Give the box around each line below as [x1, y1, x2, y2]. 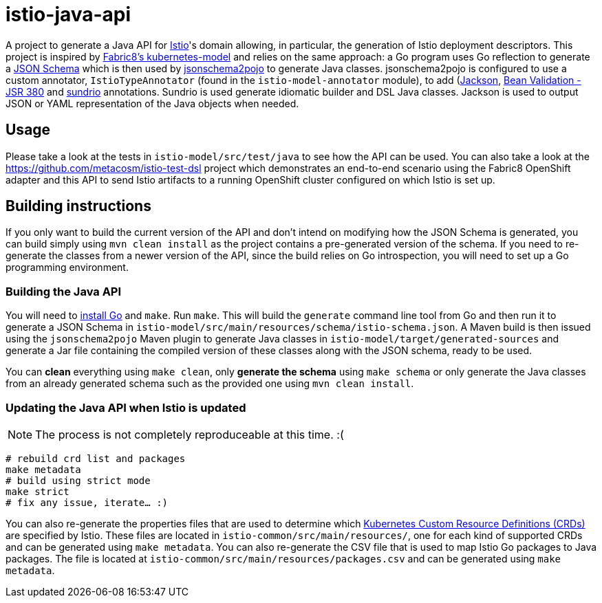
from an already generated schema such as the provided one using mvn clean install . [6, 377, 414, 390]
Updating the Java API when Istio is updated [6, 400, 246, 415]
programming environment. [6, 261, 129, 274]
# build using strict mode [6, 474, 151, 486]
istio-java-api [6, 3, 131, 26]
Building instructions [6, 197, 151, 215]
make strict [6, 485, 69, 497]
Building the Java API [6, 284, 122, 298]
